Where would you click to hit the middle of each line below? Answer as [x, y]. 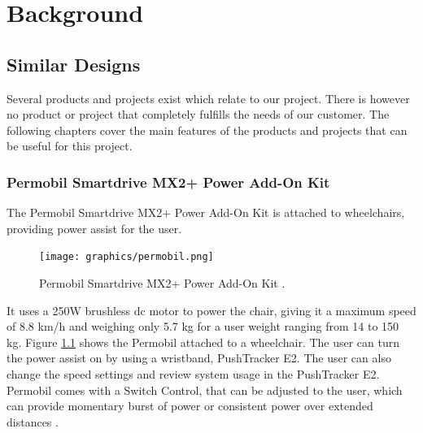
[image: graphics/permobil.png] [126, 257]
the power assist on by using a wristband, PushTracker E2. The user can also [199, 358]
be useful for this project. [70, 146]
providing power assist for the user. [94, 228]
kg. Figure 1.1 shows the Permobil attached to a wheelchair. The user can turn [203, 342]
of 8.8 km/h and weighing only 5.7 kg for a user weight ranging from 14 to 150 [203, 326]
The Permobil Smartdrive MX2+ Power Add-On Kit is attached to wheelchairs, [206, 212]
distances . [33, 421]
